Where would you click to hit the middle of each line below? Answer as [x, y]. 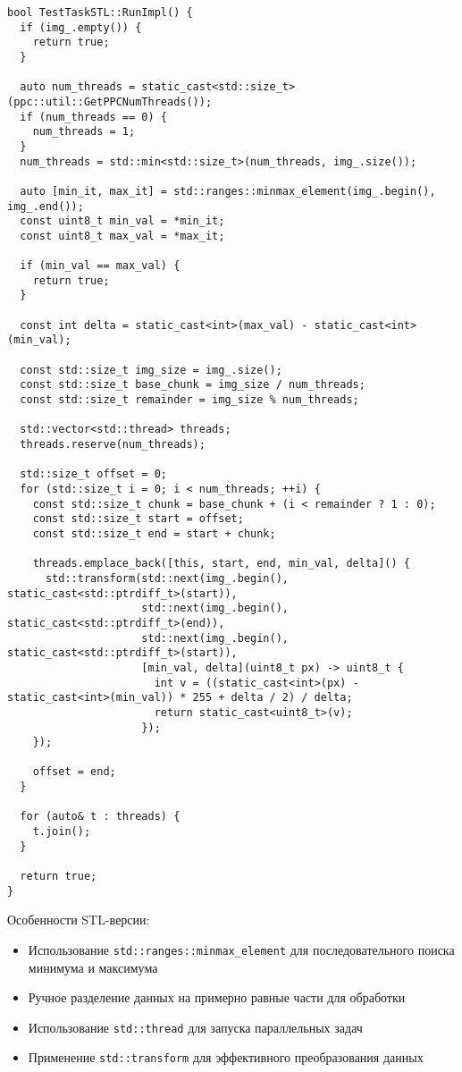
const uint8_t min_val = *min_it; [122, 221]
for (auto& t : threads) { [100, 817]
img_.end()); [46, 206]
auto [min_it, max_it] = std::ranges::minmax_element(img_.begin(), [228, 191]
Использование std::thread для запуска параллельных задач [195, 1027]
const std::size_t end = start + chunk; [154, 533]
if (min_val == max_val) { [100, 266]
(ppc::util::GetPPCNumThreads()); [110, 101]
